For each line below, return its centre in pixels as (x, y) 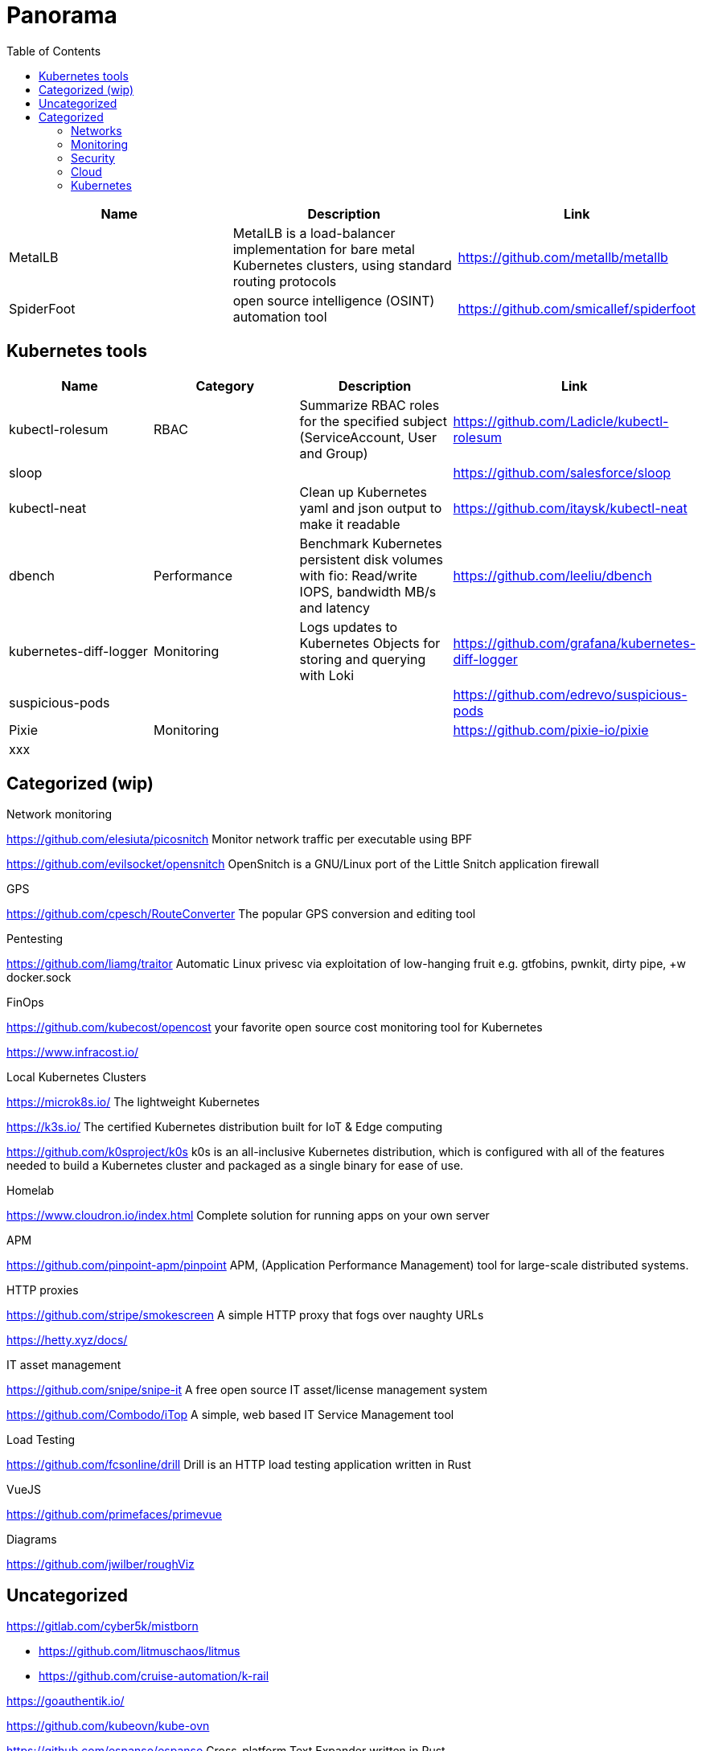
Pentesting (35, 939)
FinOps (25, 1003)
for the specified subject (373, 421)
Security (93, 158)
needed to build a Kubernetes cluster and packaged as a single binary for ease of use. (235, 1166)
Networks (96, 130)
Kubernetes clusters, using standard (342, 265)
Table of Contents (54, 51)
